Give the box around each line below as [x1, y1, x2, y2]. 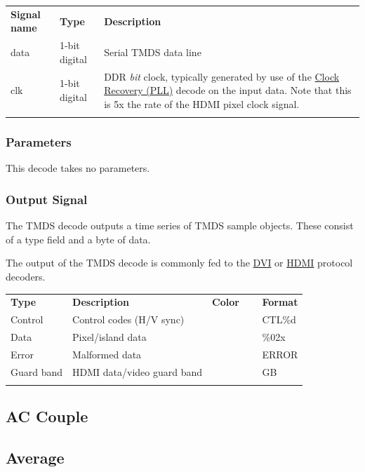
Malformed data [72, 346, 142, 361]
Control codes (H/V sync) [72, 312, 185, 327]
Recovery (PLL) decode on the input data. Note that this [104, 83, 352, 97]
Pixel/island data [72, 330, 147, 344]
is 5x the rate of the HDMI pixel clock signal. [104, 96, 300, 111]
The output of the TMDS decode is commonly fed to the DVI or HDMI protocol [6, 255, 353, 270]
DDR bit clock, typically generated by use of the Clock [104, 69, 340, 83]
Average [6, 447, 65, 468]
